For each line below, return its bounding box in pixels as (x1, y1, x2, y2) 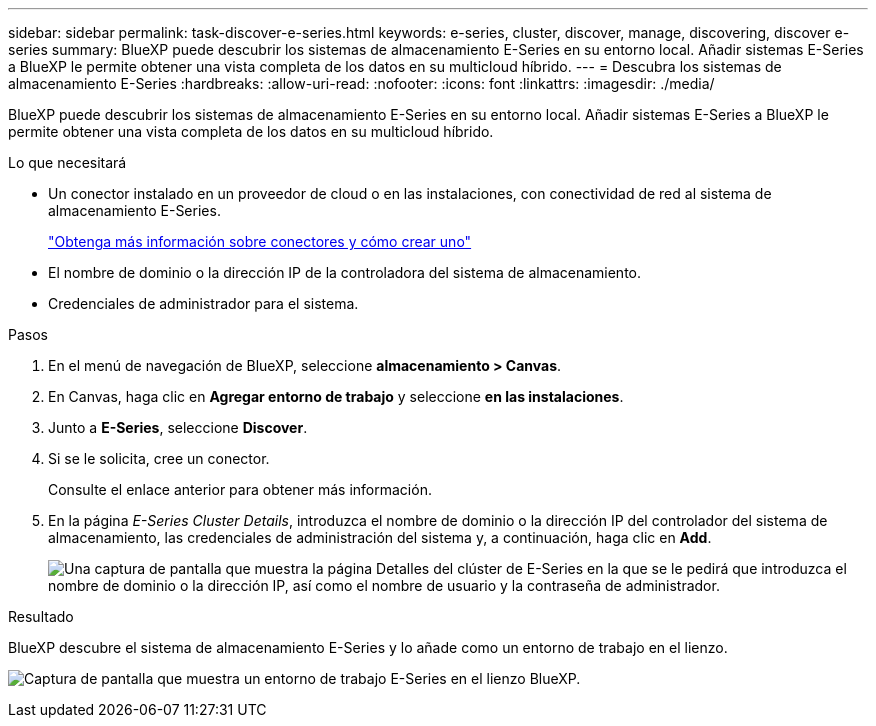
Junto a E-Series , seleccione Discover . (48, 419, 308, 436)
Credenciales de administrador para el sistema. (48, 295, 359, 312)
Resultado (8, 608, 74, 625)
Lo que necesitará (8, 154, 127, 171)
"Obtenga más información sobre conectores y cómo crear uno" (48, 233, 472, 250)
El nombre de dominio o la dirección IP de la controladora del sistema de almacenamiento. (48, 264, 642, 281)
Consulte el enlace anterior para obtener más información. (48, 481, 432, 498)
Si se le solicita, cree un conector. (48, 450, 270, 467)
